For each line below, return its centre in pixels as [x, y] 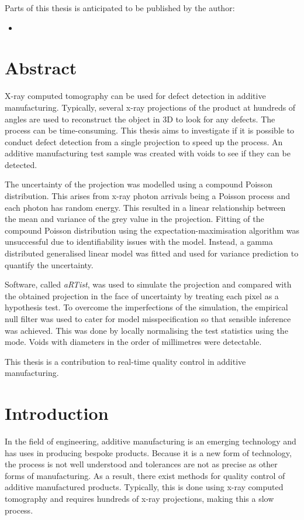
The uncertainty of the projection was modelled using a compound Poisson [139, 184]
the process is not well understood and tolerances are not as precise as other [141, 464]
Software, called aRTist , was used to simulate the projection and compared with [148, 284]
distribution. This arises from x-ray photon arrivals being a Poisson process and [148, 196]
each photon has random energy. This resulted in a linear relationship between [145, 207]
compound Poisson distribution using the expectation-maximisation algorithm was [152, 230]
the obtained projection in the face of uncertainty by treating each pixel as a [142, 295]
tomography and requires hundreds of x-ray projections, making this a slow [139, 499]
